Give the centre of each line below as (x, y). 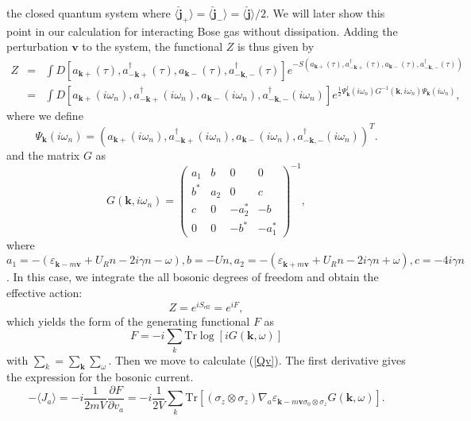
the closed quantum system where (89, 13)
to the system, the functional (152, 46)
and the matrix (43, 154)
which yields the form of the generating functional (128, 321)
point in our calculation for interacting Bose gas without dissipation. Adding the (202, 31)
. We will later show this (326, 13)
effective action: (44, 293)
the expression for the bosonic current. (100, 377)
